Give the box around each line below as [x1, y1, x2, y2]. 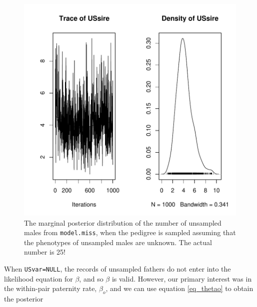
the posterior [4, 294, 43, 304]
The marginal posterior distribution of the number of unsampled [24, 217, 221, 228]
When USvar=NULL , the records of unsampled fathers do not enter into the [4, 264, 231, 274]
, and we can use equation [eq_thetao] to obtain [105, 283, 253, 294]
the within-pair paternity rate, [4, 283, 97, 294]
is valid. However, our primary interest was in [111, 273, 252, 284]
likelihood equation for [4, 273, 73, 284]
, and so [79, 273, 103, 284]
